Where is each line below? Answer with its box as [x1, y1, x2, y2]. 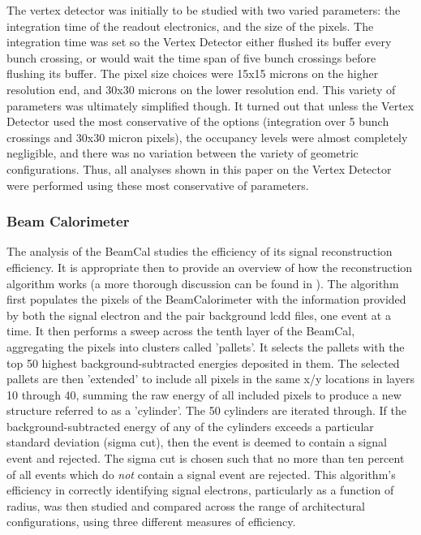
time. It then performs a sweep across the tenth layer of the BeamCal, [6, 322, 355, 339]
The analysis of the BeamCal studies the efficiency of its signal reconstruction [6, 243, 393, 260]
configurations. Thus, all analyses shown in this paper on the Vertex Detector [6, 160, 392, 177]
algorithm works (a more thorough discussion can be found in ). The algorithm [6, 274, 399, 291]
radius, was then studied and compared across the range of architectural [6, 497, 366, 514]
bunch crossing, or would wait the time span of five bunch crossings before [6, 49, 376, 66]
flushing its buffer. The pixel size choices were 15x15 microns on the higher [6, 65, 379, 82]
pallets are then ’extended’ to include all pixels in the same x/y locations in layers [6, 370, 415, 387]
